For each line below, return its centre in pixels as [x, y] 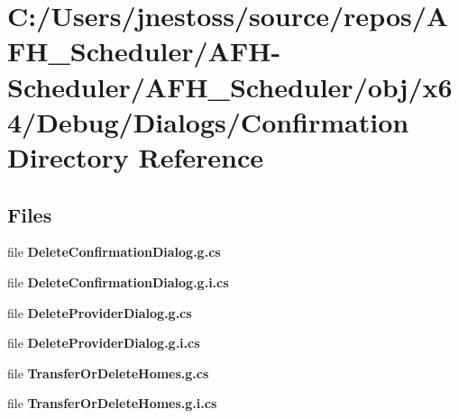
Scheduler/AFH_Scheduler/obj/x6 [230, 86]
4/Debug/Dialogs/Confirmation [208, 121]
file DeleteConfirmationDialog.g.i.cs [118, 282]
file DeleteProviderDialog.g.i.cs [104, 343]
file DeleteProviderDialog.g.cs [100, 312]
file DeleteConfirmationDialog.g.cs [114, 252]
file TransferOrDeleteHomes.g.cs [108, 373]
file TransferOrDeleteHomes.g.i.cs [112, 403]
